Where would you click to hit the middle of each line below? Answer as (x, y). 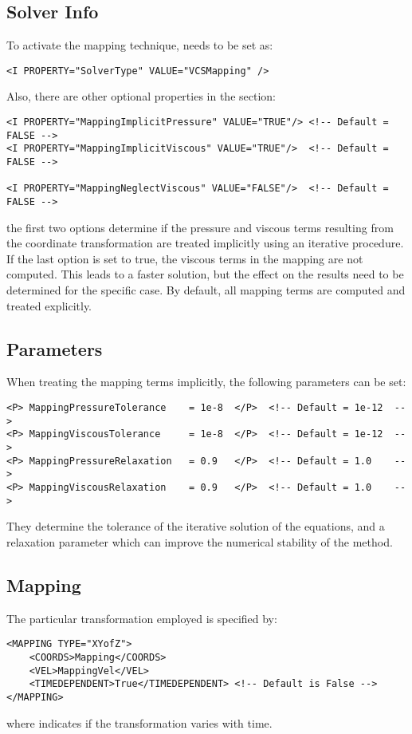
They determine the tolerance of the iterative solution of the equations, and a (196, 526)
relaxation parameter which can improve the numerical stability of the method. (200, 541)
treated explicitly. (49, 305)
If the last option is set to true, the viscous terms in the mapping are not (185, 258)
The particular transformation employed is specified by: (142, 618)
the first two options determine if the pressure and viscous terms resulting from (200, 227)
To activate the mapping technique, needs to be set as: (140, 45)
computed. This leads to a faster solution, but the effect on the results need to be (205, 274)
